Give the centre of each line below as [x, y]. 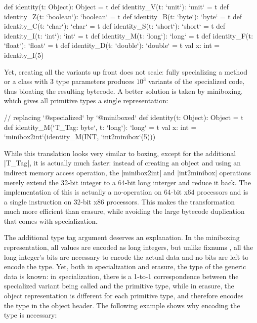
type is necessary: [30, 315]
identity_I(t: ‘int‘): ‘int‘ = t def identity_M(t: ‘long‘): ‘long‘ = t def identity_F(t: [128, 35]
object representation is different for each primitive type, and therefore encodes [124, 296]
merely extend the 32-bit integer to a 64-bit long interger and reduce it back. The [128, 182]
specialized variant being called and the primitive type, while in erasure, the [119, 286]
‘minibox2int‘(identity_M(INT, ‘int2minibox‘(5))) [80, 137]
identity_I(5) [24, 55]
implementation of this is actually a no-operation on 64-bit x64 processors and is [126, 192]
